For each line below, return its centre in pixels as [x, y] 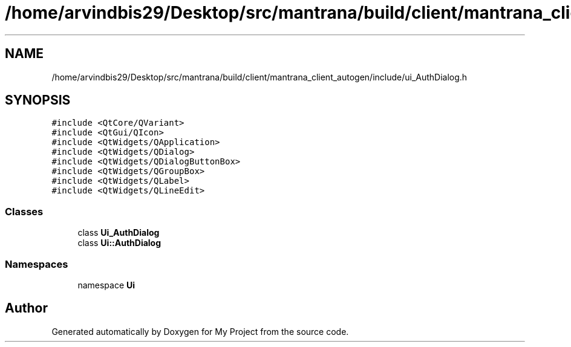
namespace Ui [106, 285]
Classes [24, 211]
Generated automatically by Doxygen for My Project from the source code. [200, 331]
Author [26, 308]
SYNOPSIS [38, 100]
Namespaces [37, 264]
